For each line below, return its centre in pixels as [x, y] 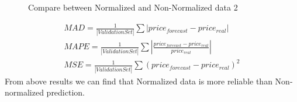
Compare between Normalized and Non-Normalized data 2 [133, 7]
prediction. [65, 92]
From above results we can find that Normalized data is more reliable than [139, 81]
